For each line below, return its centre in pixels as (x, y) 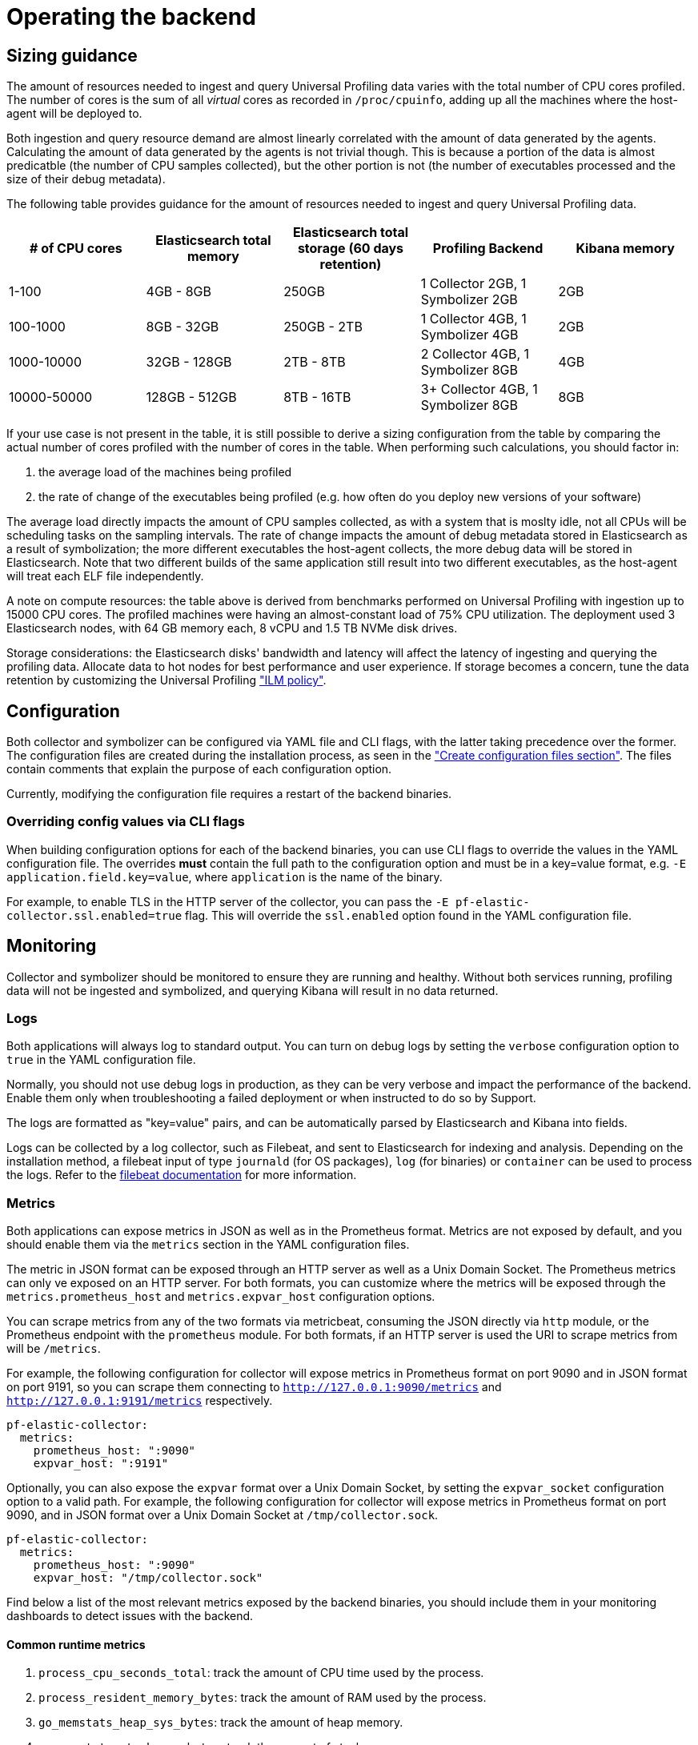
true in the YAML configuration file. (101, 1060)
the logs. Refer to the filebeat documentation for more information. (182, 1175)
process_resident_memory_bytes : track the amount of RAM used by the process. (263, 1698)
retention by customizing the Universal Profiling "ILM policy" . (166, 680)
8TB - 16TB (317, 397)
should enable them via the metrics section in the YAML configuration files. (208, 1245)
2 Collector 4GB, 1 (475, 354)
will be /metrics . (54, 1349)
